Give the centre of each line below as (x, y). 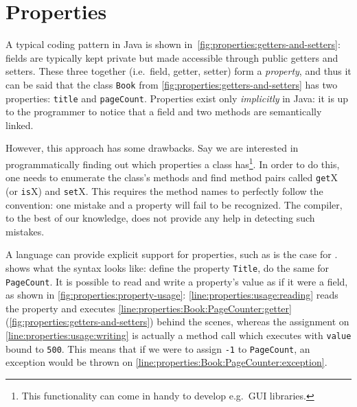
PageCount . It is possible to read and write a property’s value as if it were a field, (177, 281)
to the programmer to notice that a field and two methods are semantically (164, 112)
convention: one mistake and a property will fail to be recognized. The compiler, (174, 204)
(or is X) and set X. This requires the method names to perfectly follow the (164, 190)
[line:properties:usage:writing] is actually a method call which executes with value (178, 335)
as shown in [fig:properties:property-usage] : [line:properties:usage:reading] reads (172, 295)
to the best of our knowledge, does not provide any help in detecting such (160, 218)
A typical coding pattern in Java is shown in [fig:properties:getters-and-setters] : (173, 44)
